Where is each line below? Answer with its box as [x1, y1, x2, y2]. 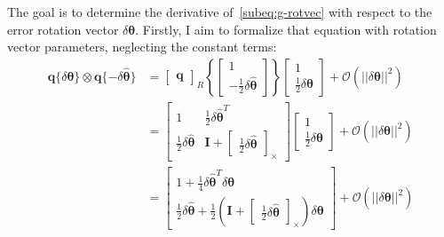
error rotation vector [7, 20, 119, 38]
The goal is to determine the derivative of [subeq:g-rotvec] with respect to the [7, 3, 432, 20]
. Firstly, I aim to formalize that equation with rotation [135, 20, 437, 38]
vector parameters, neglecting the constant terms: [7, 37, 277, 56]
